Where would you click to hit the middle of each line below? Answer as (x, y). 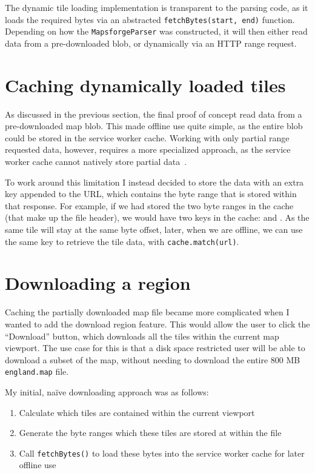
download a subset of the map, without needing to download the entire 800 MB (153, 359)
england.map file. (37, 371)
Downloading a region (98, 283)
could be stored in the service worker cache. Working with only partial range (147, 137)
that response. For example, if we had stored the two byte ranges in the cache (149, 205)
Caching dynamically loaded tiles (145, 85)
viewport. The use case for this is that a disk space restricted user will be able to (155, 348)
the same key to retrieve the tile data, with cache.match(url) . (122, 241)
